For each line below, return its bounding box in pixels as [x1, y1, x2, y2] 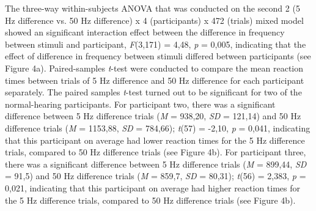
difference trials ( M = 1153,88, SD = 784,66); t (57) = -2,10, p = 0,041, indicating [5, 121, 310, 134]
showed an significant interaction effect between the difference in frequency [5, 26, 285, 39]
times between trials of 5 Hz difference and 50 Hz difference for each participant [5, 73, 304, 86]
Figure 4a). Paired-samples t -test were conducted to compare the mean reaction [5, 61, 304, 74]
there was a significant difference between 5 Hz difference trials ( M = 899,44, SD [5, 157, 307, 170]
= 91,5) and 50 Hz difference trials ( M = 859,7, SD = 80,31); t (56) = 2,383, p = [5, 169, 306, 182]
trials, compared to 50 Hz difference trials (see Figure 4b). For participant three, [5, 146, 306, 158]
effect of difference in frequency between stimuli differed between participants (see [5, 50, 311, 62]
